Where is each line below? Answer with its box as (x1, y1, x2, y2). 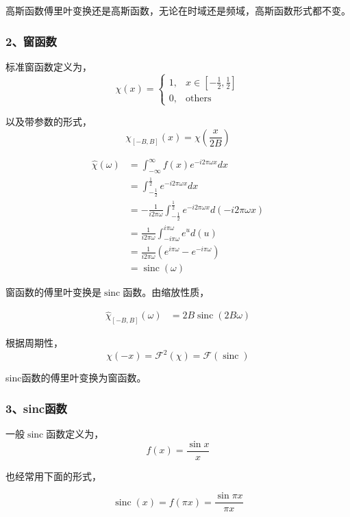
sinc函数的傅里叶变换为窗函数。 (5, 370, 147, 385)
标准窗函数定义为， (5, 59, 92, 73)
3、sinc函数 (5, 399, 67, 416)
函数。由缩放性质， (123, 285, 210, 299)
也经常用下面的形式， (5, 468, 101, 483)
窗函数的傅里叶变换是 (5, 285, 101, 299)
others (186, 93, 212, 103)
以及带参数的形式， (5, 114, 92, 128)
